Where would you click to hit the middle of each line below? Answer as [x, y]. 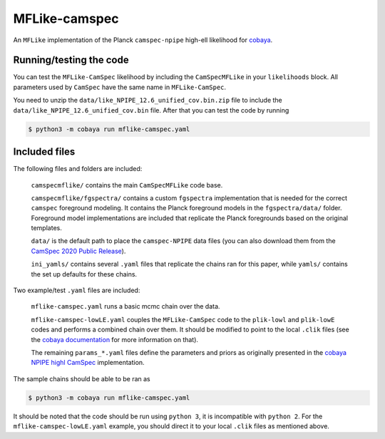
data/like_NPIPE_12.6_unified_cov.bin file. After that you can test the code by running [151, 110]
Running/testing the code [71, 60]
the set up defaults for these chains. [84, 274]
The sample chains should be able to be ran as [82, 378]
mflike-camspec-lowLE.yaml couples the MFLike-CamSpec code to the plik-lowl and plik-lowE [183, 319]
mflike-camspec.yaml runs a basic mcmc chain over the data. [125, 306]
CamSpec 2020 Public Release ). [78, 251]
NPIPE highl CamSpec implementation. [88, 363]
